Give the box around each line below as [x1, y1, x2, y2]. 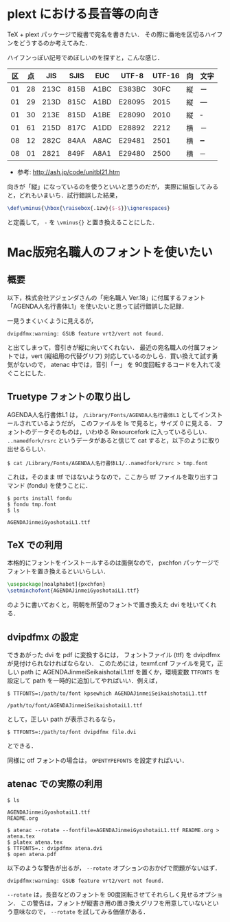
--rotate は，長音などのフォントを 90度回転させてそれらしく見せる [7, 890, 199, 899]
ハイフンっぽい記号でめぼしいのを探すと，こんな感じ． [7, 53, 163, 62]
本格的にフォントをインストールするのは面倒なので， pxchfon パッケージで [7, 558, 220, 567]
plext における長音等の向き [7, 6, 160, 22]
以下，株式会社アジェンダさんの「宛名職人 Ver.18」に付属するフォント [7, 293, 206, 302]
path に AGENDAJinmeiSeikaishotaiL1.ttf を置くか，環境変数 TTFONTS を [20, 668, 221, 676]
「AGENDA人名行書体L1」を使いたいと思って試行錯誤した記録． [7, 302, 188, 310]
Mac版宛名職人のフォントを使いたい [7, 245, 213, 260]
